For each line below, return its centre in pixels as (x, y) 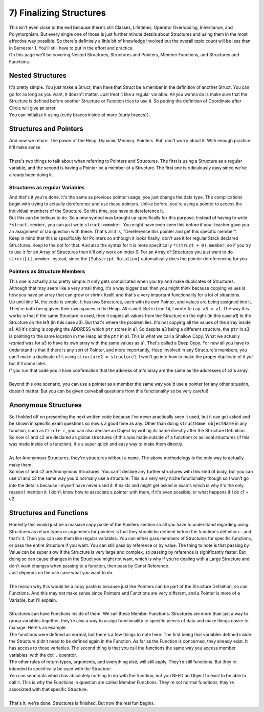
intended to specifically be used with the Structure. (61, 668)
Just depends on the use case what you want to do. (61, 573)
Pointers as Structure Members (47, 271)
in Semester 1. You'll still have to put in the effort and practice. (71, 48)
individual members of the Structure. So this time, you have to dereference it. (87, 211)
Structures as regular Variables (47, 187)
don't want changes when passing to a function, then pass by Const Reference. (89, 565)
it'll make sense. (25, 147)
